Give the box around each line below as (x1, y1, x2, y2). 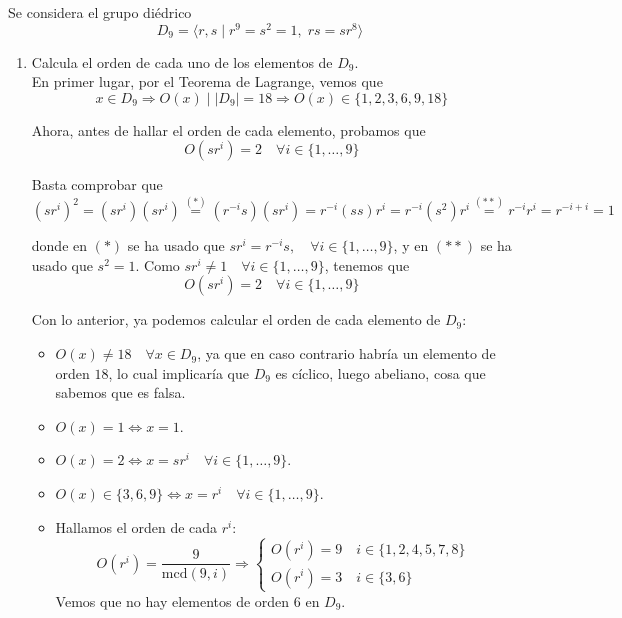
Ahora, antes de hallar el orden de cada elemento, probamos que (31, 119, 426, 140)
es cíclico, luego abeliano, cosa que (275, 362, 486, 383)
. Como (135, 254, 180, 275)
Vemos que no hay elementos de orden (55, 590, 290, 611)
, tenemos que (324, 254, 410, 275)
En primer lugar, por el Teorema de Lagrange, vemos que (31, 71, 383, 92)
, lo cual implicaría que (108, 362, 249, 383)
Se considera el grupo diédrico (8, 2, 192, 22)
